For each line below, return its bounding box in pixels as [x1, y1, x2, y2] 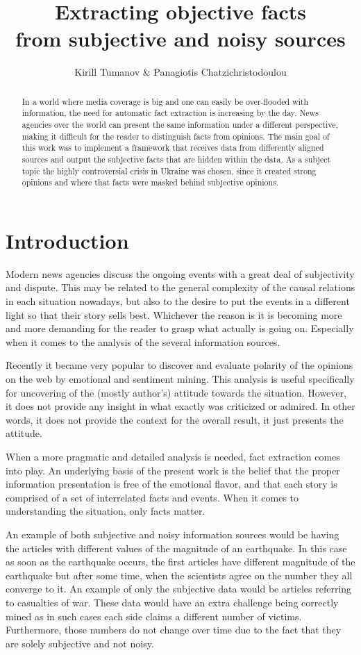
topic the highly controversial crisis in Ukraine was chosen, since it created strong [22, 165, 317, 176]
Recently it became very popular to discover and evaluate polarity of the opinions [6, 358, 353, 372]
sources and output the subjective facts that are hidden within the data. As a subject [22, 153, 331, 165]
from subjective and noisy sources [15, 24, 346, 53]
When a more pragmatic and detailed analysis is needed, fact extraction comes [6, 449, 340, 464]
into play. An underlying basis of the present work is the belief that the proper [6, 463, 340, 477]
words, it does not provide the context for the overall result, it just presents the [6, 412, 344, 426]
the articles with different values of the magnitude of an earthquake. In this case [6, 540, 347, 555]
